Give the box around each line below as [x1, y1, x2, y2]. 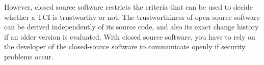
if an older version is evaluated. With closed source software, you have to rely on [4, 31, 255, 42]
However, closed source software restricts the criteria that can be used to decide [4, 2, 253, 12]
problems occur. [4, 51, 54, 61]
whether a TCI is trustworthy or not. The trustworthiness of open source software [4, 11, 260, 22]
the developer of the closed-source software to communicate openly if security [4, 41, 246, 52]
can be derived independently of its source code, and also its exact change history [4, 21, 259, 32]
